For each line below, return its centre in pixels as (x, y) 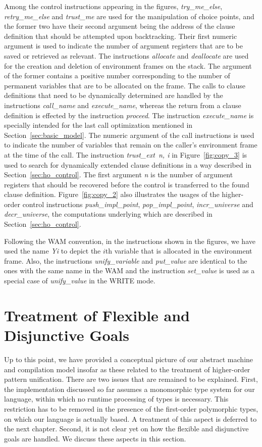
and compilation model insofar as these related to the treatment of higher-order (127, 369)
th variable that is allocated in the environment (179, 251)
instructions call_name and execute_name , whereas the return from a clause (123, 105)
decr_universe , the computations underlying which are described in (108, 214)
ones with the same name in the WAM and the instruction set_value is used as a (129, 270)
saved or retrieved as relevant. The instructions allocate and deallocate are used (126, 55)
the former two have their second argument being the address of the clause (120, 26)
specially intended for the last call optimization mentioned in (98, 125)
